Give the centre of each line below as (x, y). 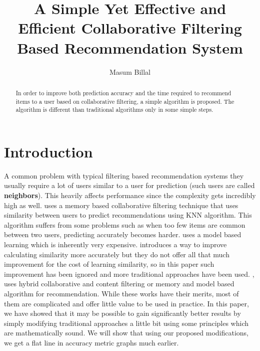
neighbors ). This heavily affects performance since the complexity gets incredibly (130, 195)
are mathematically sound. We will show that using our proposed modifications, (126, 333)
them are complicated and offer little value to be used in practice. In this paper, (126, 303)
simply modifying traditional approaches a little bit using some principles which (126, 323)
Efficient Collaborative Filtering (130, 28)
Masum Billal (130, 71)
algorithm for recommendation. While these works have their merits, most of (121, 293)
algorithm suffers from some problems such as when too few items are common (125, 224)
